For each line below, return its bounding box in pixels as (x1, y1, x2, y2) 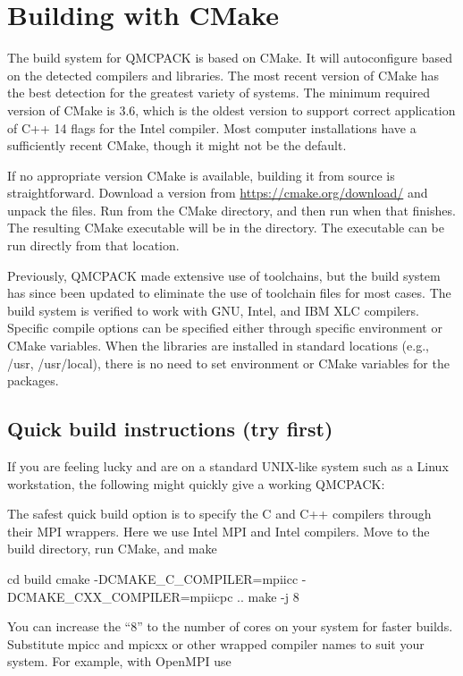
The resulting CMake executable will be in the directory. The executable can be (7, 218, 445, 237)
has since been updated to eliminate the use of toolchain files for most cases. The (7, 283, 451, 302)
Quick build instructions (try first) (7, 415, 333, 443)
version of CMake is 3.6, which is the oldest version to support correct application (7, 100, 456, 119)
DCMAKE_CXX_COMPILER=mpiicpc (7, 587, 233, 605)
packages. (7, 371, 59, 390)
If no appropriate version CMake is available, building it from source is (7, 165, 395, 184)
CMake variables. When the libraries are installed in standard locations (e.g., (7, 336, 429, 355)
